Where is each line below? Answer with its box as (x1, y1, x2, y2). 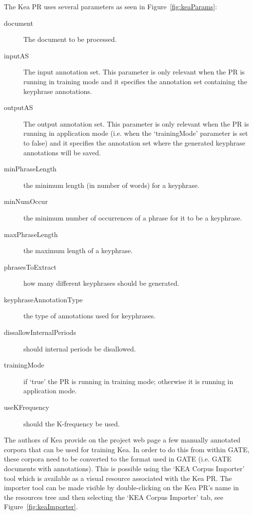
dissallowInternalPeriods (4, 327, 76, 337)
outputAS (4, 102, 33, 112)
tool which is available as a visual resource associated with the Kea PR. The (4, 473, 232, 483)
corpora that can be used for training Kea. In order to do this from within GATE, (4, 444, 250, 454)
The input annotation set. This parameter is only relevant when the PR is (23, 67, 245, 77)
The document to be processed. (23, 34, 117, 44)
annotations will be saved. (23, 147, 101, 157)
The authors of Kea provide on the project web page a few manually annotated (4, 435, 241, 445)
